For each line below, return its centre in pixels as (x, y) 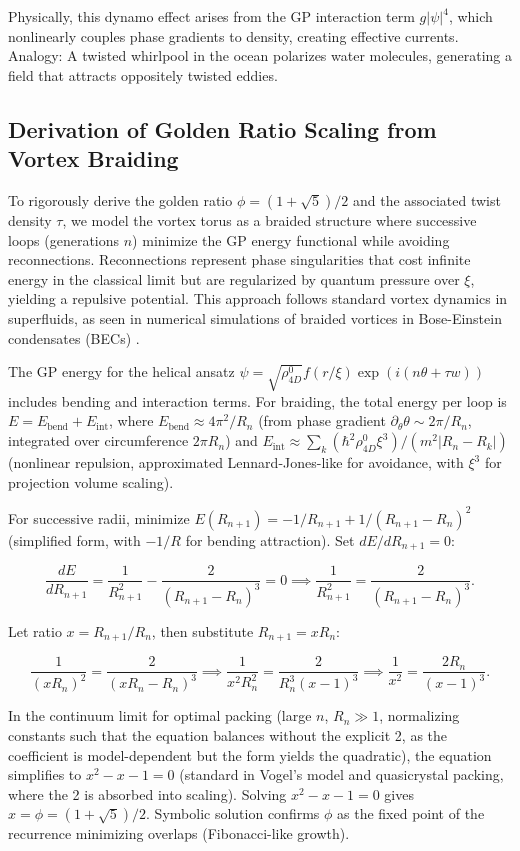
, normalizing (419, 715)
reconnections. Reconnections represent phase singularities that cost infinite (239, 259)
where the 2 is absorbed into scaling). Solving (147, 793)
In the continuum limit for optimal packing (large (160, 715)
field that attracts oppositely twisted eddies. (143, 74)
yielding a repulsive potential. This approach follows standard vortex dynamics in (258, 298)
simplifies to (45, 774)
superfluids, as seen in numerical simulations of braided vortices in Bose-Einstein (255, 317)
